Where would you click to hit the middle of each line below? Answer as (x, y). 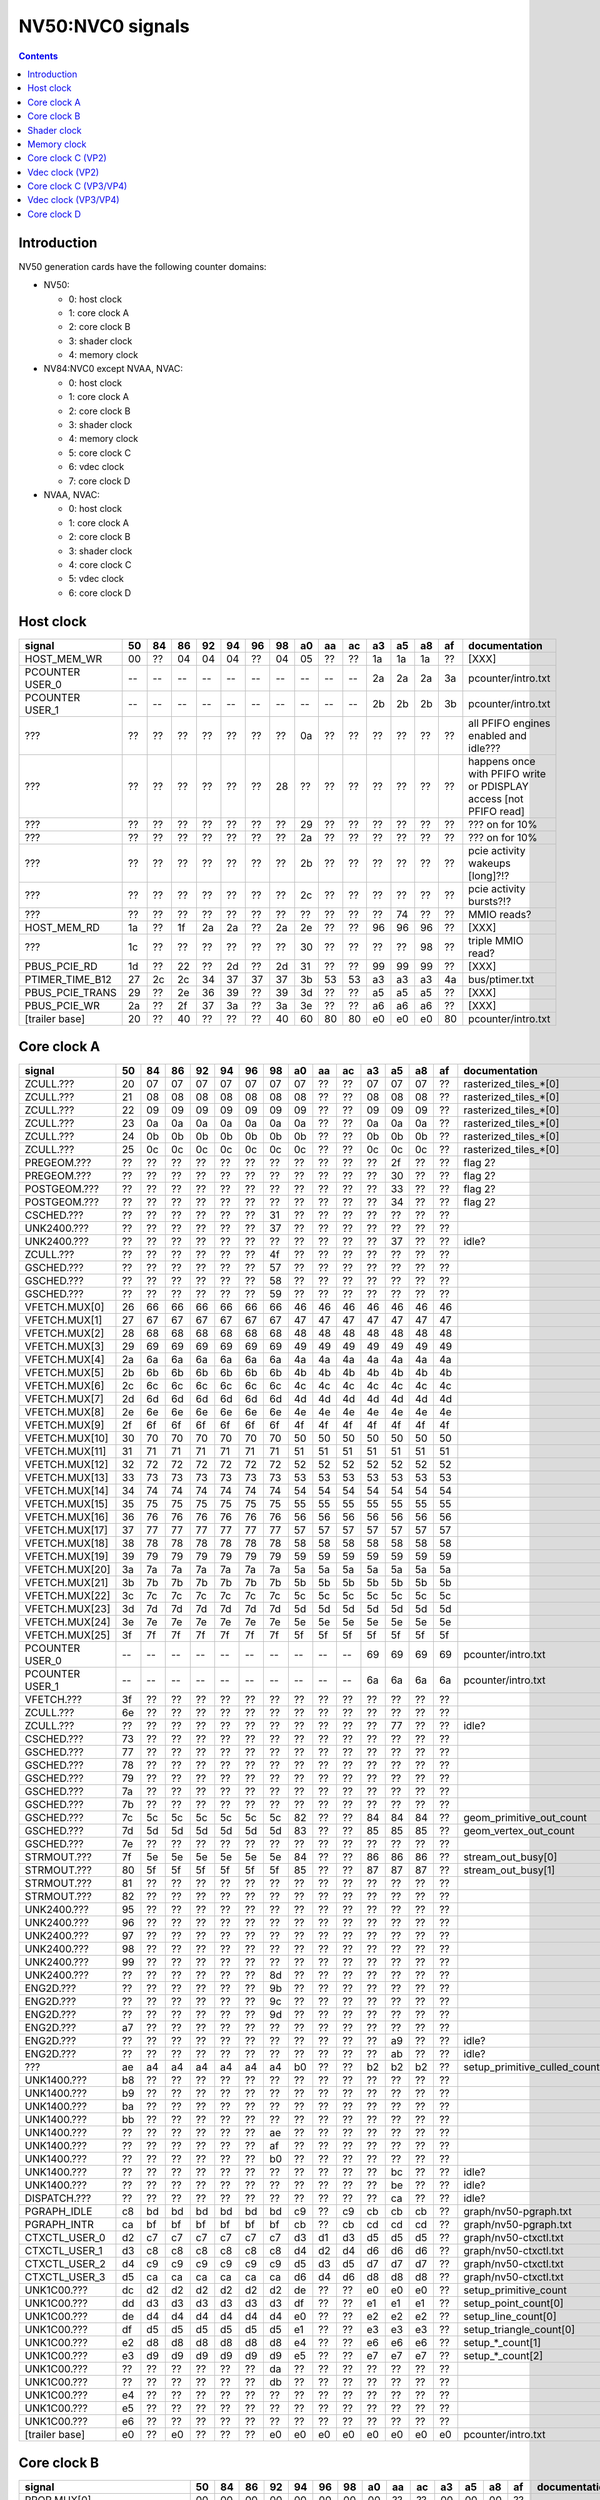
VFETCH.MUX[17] (66, 1530)
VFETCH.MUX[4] (64, 1360)
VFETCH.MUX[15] (66, 1504)
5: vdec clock (96, 579)
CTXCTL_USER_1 (64, 2251)
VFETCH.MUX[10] (66, 1438)
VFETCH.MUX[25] (67, 1635)
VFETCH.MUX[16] (66, 1517)
